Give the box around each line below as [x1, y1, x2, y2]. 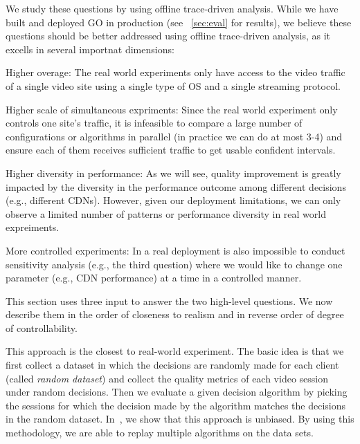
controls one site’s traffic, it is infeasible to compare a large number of [6, 115, 303, 130]
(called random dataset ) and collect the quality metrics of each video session [6, 371, 328, 385]
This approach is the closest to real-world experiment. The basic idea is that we [6, 344, 344, 358]
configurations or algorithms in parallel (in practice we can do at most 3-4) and [6, 129, 343, 143]
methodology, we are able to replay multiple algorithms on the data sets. [6, 425, 314, 440]
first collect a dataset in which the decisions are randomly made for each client [6, 358, 339, 372]
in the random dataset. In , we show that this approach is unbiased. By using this [6, 411, 354, 426]
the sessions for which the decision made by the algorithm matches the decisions [6, 398, 346, 412]
